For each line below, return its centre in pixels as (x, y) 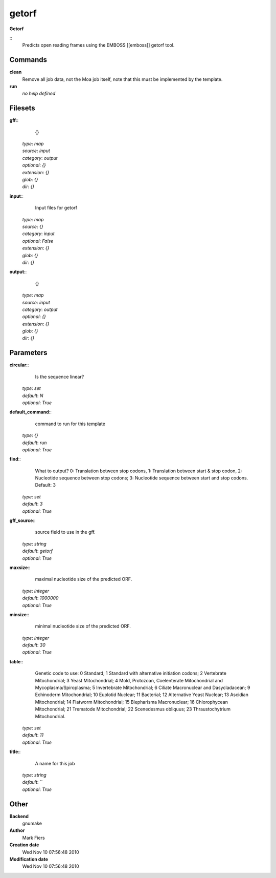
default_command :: (31, 412)
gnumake (32, 823)
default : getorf (38, 551)
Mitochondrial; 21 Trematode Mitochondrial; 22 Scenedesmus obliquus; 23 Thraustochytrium (133, 709)
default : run (34, 443)
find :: (15, 459)
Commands (28, 60)
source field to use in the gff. (65, 532)
